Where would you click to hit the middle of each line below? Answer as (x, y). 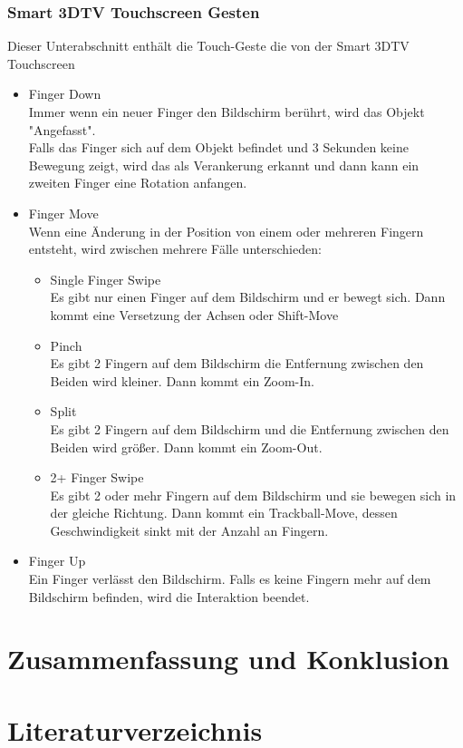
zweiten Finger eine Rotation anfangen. (138, 183)
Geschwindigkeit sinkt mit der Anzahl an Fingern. (189, 530)
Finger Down (65, 94)
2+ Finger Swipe (97, 477)
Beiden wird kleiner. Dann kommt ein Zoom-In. (182, 380)
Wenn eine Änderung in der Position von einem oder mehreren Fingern (226, 231)
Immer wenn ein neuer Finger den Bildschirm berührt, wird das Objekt (227, 112)
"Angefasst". (62, 129)
